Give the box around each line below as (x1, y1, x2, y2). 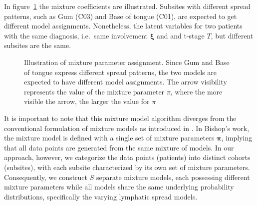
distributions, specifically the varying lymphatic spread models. (4, 191, 198, 201)
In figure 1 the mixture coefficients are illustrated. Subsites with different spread (4, 1, 251, 11)
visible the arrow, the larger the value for (24, 96, 150, 106)
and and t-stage (157, 30, 205, 40)
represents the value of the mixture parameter (24, 86, 165, 96)
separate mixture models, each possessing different (96, 171, 250, 182)
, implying (221, 132, 253, 143)
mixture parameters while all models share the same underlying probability (4, 181, 234, 192)
